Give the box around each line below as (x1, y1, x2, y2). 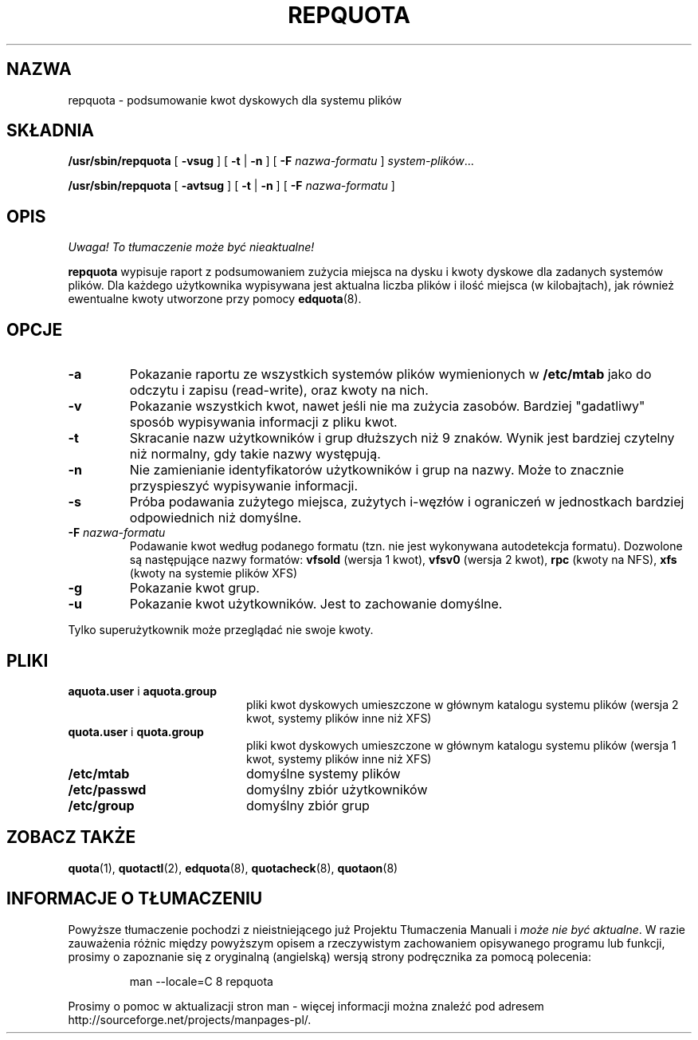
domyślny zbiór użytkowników (245, 781, 428, 798)
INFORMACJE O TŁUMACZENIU (6, 888, 263, 909)
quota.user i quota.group (68, 724, 204, 739)
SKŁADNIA (6, 120, 94, 141)
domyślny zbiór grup (245, 797, 370, 813)
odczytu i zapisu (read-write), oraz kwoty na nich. (129, 382, 429, 399)
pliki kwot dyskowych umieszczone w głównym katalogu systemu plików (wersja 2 (246, 697, 679, 711)
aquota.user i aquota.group (68, 683, 218, 698)
